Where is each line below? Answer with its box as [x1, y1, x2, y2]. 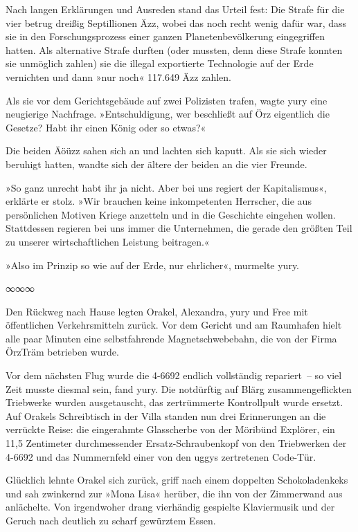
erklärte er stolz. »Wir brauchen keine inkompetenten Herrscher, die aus [6, 194, 312, 208]
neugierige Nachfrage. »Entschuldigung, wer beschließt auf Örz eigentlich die [6, 107, 330, 121]
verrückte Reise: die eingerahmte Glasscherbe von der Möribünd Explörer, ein [6, 422, 335, 437]
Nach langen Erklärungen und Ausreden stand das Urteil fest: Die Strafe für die [6, 2, 345, 16]
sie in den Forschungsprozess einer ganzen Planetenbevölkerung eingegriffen [6, 29, 325, 44]
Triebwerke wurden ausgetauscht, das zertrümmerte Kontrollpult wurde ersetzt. [6, 395, 343, 410]
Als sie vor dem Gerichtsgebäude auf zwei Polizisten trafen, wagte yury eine [6, 93, 328, 107]
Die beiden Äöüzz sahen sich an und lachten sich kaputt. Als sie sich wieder [6, 143, 327, 158]
